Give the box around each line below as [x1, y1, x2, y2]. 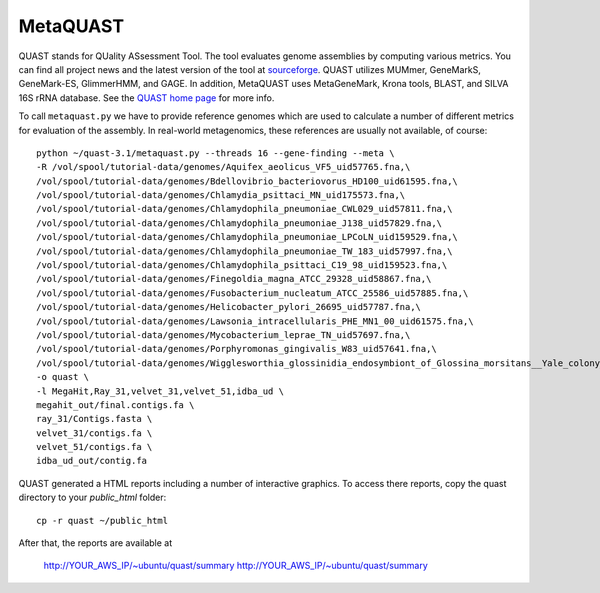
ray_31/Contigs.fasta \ [36, 413, 153, 425]
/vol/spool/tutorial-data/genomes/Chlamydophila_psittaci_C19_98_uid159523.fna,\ [36, 260, 448, 271]
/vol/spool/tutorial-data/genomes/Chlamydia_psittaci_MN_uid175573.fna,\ [36, 190, 406, 201]
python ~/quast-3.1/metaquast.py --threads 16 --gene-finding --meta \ [36, 147, 395, 159]
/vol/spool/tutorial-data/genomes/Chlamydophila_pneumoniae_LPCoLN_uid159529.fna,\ [36, 231, 459, 243]
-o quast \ [36, 371, 90, 383]
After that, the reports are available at [18, 537, 173, 549]
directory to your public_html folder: [18, 491, 167, 504]
